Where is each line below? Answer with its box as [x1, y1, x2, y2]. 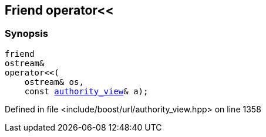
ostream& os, [24, 77, 84, 87]
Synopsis [5, 28, 48, 40]
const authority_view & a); [24, 86, 149, 96]
